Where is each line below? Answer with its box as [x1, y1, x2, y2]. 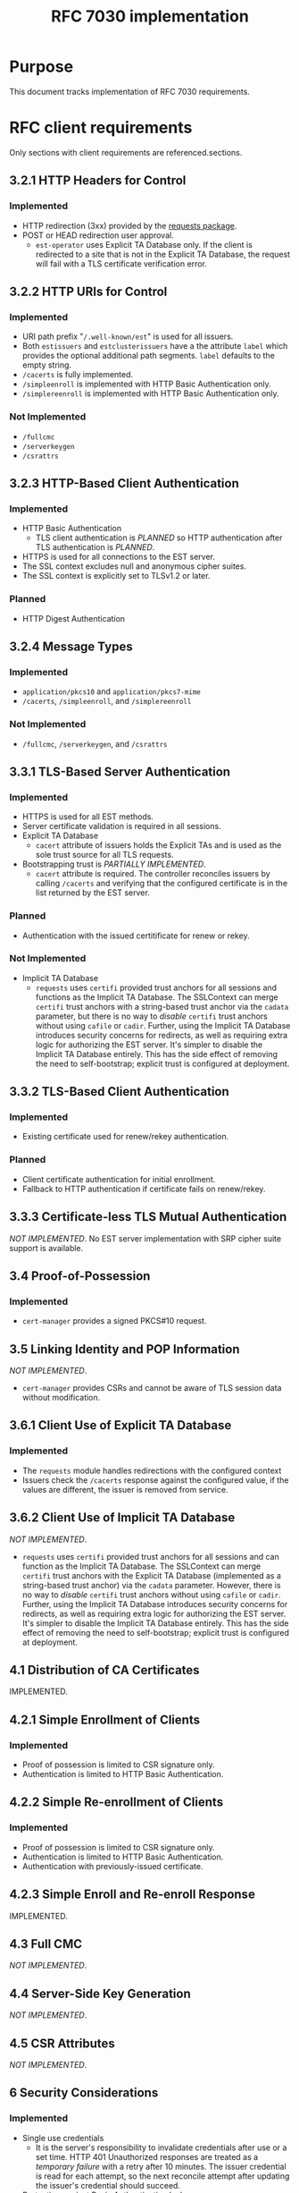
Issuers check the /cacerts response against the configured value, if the [21, 1474, 289, 1486]
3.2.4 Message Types [9, 639, 133, 654]
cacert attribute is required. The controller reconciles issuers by [35, 868, 270, 879]
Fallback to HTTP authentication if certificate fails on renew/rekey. [21, 1183, 266, 1194]
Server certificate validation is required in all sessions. [21, 821, 221, 832]
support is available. [9, 1242, 84, 1253]
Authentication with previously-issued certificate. [21, 1860, 203, 1871]
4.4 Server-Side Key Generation [9, 1986, 191, 2001]
